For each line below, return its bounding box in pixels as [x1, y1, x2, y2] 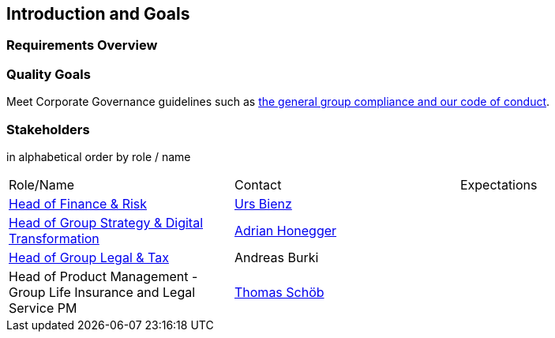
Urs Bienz [234, 195, 292, 212]
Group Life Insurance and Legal [9, 284, 196, 300]
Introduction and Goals [6, 4, 190, 24]
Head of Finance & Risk [9, 195, 148, 212]
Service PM [9, 299, 77, 316]
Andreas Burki [234, 249, 319, 265]
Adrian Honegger [234, 222, 337, 238]
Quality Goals [6, 66, 91, 82]
